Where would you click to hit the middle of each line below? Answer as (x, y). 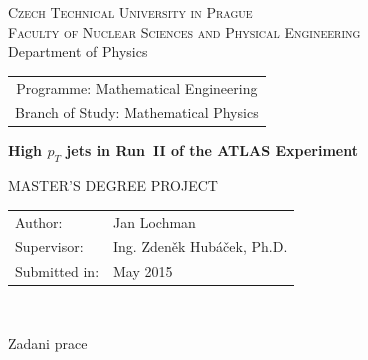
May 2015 (143, 271)
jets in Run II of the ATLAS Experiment (212, 150)
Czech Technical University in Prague (130, 12)
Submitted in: (57, 271)
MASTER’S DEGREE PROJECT (113, 185)
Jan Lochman (154, 221)
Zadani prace (48, 342)
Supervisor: (49, 246)
